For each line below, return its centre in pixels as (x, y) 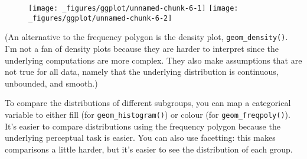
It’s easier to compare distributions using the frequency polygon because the (143, 126)
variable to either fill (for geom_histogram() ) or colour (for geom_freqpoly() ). (148, 114)
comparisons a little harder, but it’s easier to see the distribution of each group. (149, 149)
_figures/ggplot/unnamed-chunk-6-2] (100, 18)
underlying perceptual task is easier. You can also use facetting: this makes (140, 138)
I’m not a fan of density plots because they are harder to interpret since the (142, 48)
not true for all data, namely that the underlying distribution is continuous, (142, 72)
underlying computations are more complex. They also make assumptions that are (153, 60)
